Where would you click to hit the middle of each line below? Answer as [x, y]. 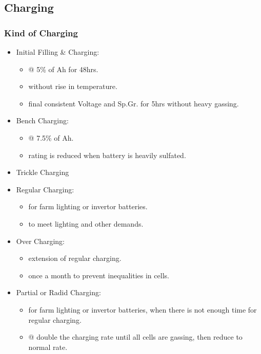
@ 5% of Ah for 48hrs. [63, 69]
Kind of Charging [41, 32]
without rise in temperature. [73, 86]
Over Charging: [41, 241]
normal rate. [48, 347]
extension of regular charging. [75, 258]
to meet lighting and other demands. [86, 223]
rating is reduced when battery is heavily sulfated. [107, 155]
